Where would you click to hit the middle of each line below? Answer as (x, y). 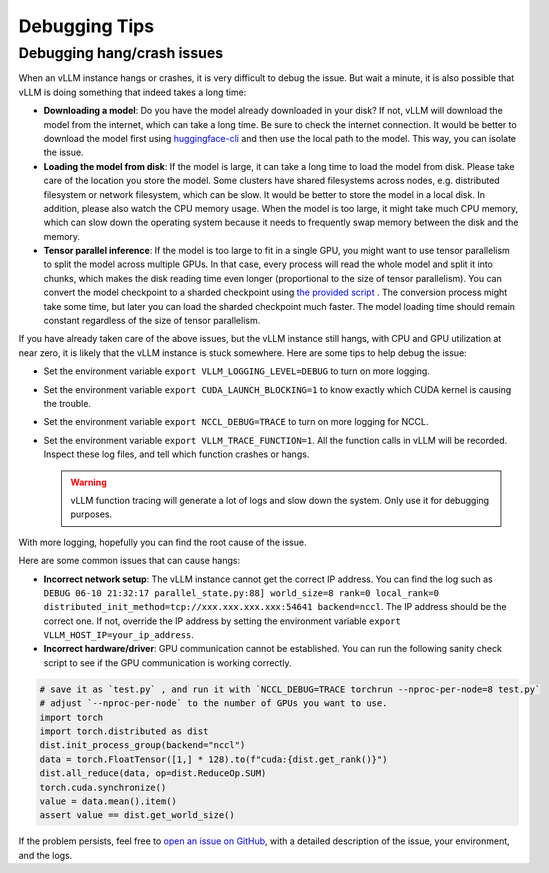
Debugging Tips (86, 26)
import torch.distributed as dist (124, 731)
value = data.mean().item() (108, 801)
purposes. (91, 514)
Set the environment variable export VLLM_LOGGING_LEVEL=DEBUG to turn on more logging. (236, 371)
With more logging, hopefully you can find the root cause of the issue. (162, 542)
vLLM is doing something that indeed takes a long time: (132, 92)
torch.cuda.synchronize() (103, 787)
